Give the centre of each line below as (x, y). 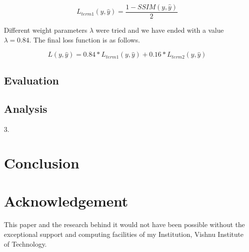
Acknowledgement (66, 201)
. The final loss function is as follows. (85, 39)
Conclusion (42, 163)
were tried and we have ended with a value (160, 30)
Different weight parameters (46, 30)
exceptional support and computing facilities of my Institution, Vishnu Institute (124, 234)
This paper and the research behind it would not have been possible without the (124, 224)
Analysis (26, 109)
